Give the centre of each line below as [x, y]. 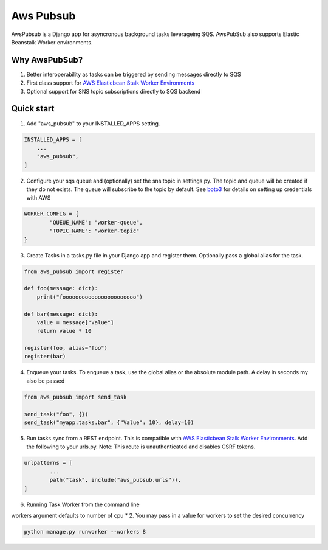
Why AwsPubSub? [47, 60]
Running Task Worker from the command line [83, 504]
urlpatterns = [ [48, 463]
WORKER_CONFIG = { [51, 214]
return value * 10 [64, 331]
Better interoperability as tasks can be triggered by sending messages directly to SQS [134, 74]
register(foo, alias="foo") [66, 348]
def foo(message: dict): [61, 288]
